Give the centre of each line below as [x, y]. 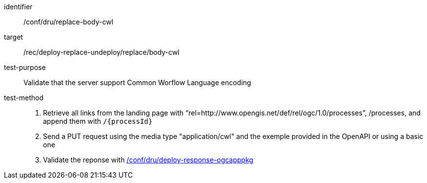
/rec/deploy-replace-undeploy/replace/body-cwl [102, 52]
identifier [18, 7]
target [13, 37]
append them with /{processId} [98, 121]
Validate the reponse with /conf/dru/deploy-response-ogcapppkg [148, 160]
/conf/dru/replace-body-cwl [68, 22]
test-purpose [25, 67]
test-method [24, 98]
